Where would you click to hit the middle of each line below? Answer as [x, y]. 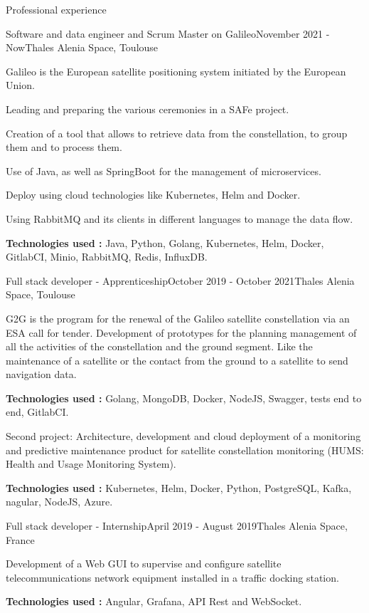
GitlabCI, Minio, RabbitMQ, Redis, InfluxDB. [107, 257]
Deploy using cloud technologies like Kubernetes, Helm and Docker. [153, 195]
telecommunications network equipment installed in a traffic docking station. [172, 577]
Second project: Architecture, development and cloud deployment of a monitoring [183, 436]
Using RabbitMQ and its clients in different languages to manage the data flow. [180, 218]
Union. [20, 85]
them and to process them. [64, 147]
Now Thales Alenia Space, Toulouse [82, 47]
